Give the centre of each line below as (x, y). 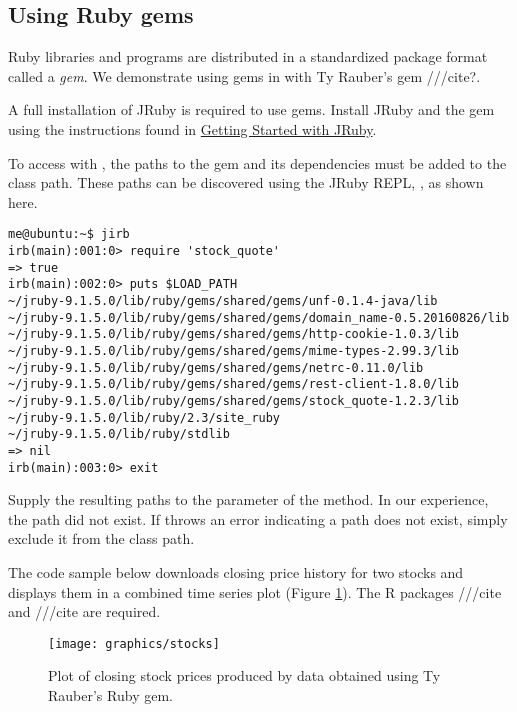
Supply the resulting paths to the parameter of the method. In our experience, (248, 499)
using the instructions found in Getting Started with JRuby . (192, 128)
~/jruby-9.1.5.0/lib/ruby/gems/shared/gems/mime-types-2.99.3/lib (234, 350)
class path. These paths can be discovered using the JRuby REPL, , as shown (246, 182)
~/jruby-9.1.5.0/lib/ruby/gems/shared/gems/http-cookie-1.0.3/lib (234, 334)
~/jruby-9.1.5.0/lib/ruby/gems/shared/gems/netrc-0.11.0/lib (216, 367)
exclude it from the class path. (101, 538)
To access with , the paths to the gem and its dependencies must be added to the (257, 162)
